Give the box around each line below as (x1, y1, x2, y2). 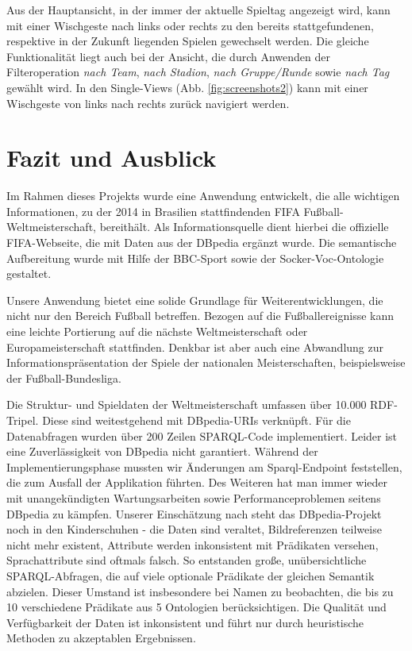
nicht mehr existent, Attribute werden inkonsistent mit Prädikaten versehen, (6, 536, 379, 553)
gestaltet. (6, 265, 52, 282)
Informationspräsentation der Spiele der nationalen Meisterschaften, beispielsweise (6, 354, 406, 371)
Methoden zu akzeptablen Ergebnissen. (6, 630, 196, 646)
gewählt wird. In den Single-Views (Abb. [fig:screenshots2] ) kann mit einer (6, 79, 368, 95)
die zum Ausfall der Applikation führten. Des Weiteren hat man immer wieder (6, 474, 388, 491)
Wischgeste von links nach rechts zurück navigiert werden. (6, 94, 290, 111)
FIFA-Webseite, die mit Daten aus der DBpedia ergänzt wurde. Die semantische (6, 234, 397, 251)
